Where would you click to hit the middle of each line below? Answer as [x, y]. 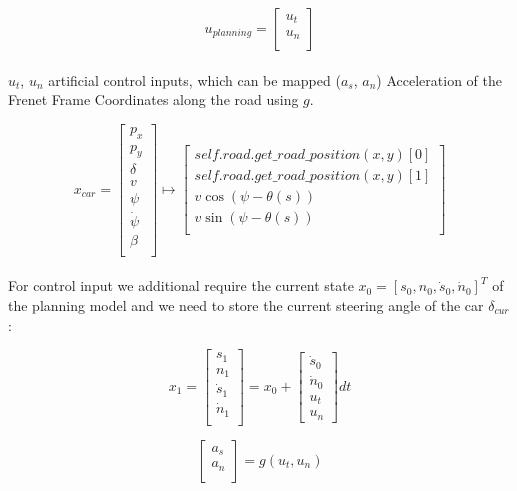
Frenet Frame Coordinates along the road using [153, 99]
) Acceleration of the [439, 79]
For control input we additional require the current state [181, 285]
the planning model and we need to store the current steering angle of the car [246, 305]
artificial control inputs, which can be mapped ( [194, 79]
